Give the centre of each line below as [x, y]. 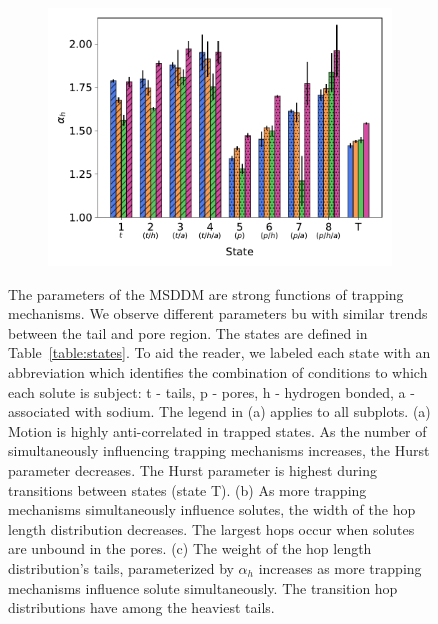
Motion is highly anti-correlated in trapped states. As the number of [217, 430]
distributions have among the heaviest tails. [141, 607]
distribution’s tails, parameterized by [121, 567]
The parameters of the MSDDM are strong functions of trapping [206, 293]
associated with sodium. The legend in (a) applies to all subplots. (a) [219, 411]
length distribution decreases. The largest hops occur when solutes [211, 528]
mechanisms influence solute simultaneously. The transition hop [203, 587]
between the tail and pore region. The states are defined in [188, 332]
